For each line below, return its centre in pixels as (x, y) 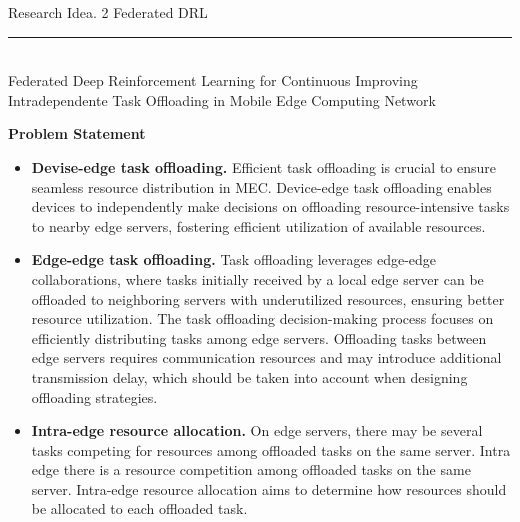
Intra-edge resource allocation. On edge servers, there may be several (257, 430)
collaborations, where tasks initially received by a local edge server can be (257, 278)
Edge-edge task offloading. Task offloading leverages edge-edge (234, 259)
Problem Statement (77, 133)
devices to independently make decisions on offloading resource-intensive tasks (270, 206)
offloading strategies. (94, 396)
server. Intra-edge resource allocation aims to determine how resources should (269, 488)
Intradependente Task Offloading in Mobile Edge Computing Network (222, 99)
